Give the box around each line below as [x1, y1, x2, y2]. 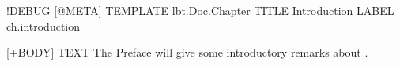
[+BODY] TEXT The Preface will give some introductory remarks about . [6, 44, 368, 60]
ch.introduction [6, 17, 81, 34]
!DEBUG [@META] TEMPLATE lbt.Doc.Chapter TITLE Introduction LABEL [6, 2, 394, 18]
